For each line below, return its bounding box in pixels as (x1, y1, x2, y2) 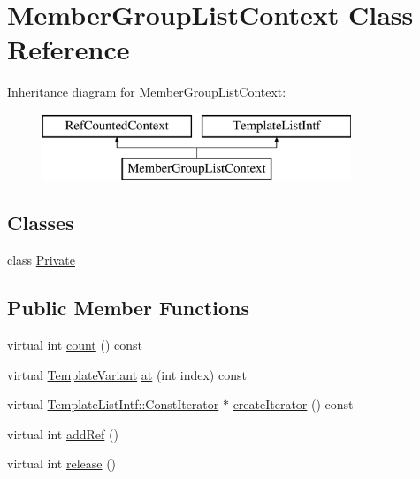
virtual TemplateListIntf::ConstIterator (7, 395, 219, 413)
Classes (7, 209, 74, 236)
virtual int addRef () (7, 424, 118, 443)
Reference (7, 31, 130, 67)
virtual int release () (7, 454, 117, 473)
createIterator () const (233, 395, 354, 413)
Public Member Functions (7, 294, 249, 321)
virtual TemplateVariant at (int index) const (7, 365, 247, 383)
